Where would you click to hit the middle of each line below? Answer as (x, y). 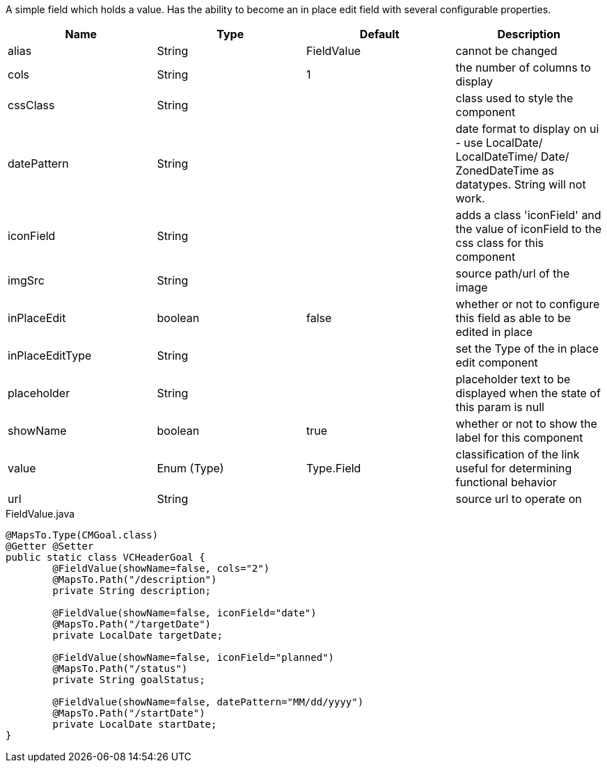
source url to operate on (519, 499)
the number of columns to (523, 67)
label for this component (519, 438)
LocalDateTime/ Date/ (512, 157)
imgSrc (26, 280)
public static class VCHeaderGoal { (105, 557)
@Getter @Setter (50, 546)
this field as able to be (513, 318)
